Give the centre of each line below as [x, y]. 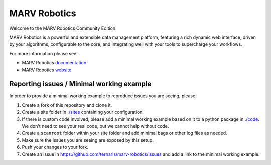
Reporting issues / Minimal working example [80, 84]
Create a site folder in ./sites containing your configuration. [83, 112]
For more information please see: [43, 53]
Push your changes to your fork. [55, 147]
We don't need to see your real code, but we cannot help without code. [95, 126]
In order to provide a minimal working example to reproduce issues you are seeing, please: [103, 96]
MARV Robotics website [47, 70]
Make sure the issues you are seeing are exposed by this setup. [88, 140]
